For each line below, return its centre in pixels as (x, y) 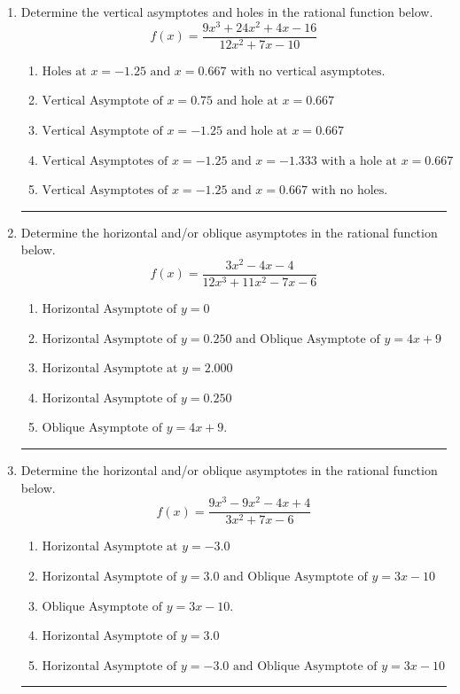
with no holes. (350, 191)
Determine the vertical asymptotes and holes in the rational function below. (227, 12)
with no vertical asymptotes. (308, 71)
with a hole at (359, 161)
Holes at (64, 71)
